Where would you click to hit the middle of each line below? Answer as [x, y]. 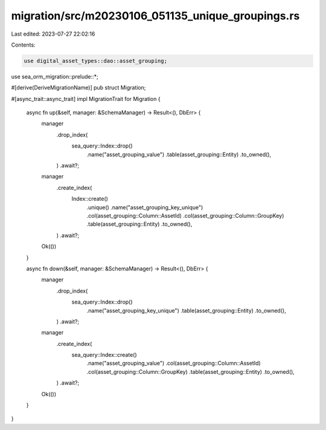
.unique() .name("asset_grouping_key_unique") [145, 207]
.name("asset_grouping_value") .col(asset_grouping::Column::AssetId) [174, 363]
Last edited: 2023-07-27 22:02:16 [53, 34]
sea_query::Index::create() [104, 355]
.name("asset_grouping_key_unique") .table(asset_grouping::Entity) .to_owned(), [186, 310]
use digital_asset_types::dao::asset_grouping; [95, 61]
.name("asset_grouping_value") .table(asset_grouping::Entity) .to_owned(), [179, 154]
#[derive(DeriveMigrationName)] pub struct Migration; [78, 88]
